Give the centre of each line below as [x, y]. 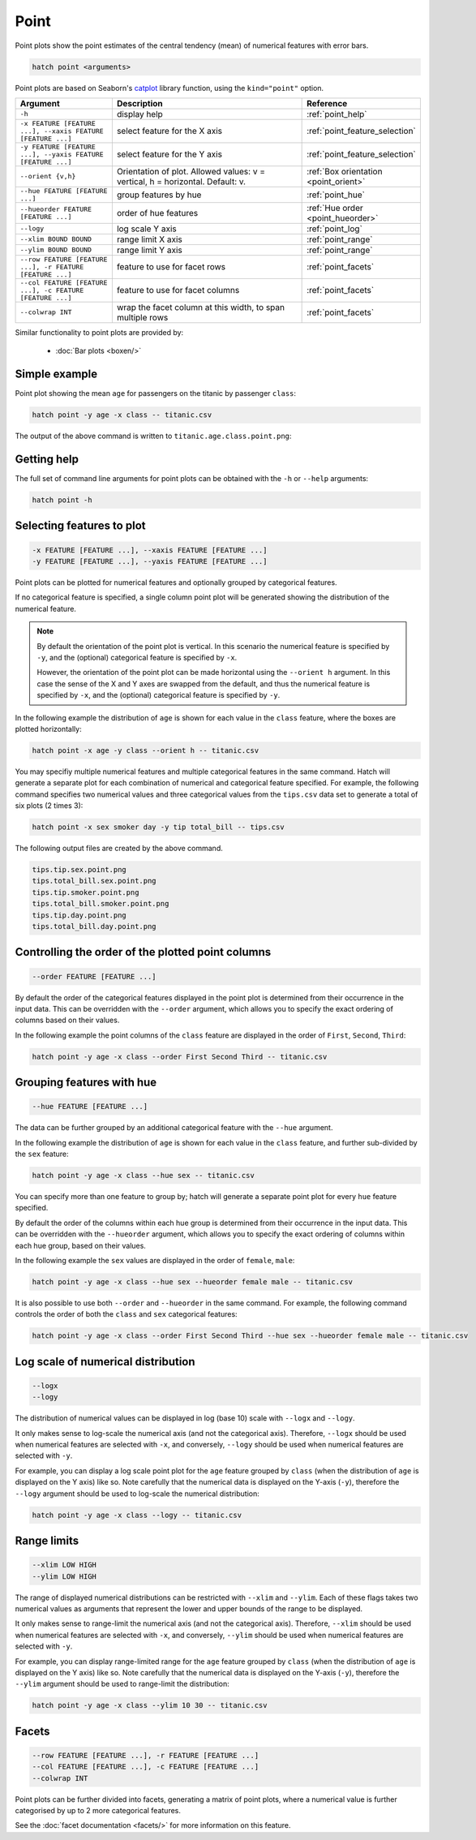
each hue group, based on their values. [80, 1245]
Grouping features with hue [86, 1083]
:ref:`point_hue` [336, 195]
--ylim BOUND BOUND [56, 250]
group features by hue [159, 195]
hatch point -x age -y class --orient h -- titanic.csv [146, 750]
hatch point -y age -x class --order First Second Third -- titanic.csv [180, 1056]
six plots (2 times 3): [49, 806]
